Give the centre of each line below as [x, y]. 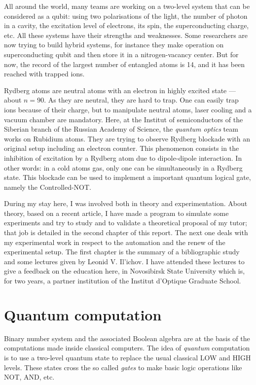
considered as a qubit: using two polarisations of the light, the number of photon [126, 16]
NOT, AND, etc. [29, 377]
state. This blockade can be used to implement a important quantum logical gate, [128, 177]
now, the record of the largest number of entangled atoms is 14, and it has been [125, 64]
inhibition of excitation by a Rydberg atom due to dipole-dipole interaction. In [123, 157]
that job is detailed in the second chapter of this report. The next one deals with [126, 232]
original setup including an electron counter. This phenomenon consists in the [122, 148]
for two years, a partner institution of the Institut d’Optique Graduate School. [123, 281]
